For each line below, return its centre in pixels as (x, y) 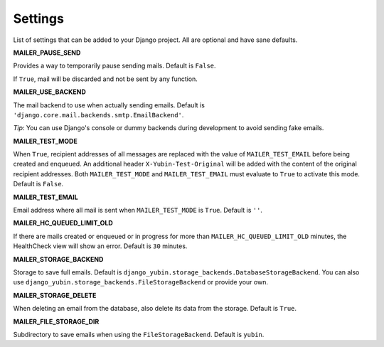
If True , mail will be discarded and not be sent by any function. (106, 79)
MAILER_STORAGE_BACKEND (58, 259)
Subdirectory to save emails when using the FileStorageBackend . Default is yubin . (139, 334)
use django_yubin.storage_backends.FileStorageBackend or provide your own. (140, 282)
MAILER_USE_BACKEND (50, 92)
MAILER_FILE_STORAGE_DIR (56, 321)
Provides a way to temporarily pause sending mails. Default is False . (114, 66)
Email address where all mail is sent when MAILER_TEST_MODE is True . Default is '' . (138, 210)
